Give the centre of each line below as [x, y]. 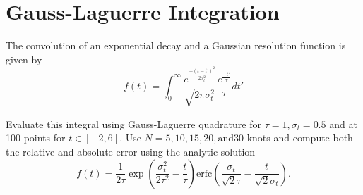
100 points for [36, 138]
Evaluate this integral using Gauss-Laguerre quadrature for [133, 124]
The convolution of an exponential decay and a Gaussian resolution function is [176, 45]
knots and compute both [300, 138]
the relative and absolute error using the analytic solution [131, 151]
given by [24, 59]
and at [343, 124]
